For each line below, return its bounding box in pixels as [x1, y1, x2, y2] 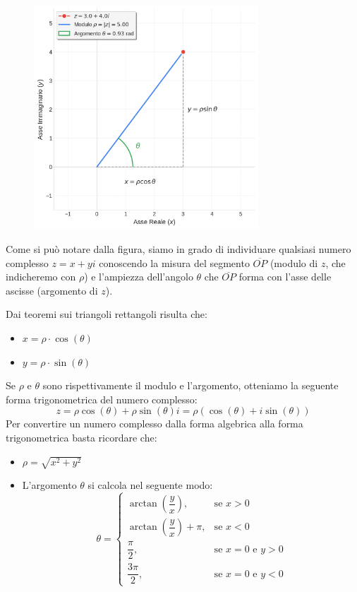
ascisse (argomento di [6, 283, 98, 297]
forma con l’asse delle [238, 269, 332, 284]
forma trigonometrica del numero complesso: [6, 391, 198, 406]
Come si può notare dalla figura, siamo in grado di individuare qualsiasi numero [6, 242, 351, 256]
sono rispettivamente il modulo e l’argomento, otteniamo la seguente [42, 378, 339, 393]
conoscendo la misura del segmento [99, 255, 250, 270]
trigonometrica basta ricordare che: [6, 430, 157, 444]
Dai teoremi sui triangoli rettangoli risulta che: [6, 307, 207, 321]
